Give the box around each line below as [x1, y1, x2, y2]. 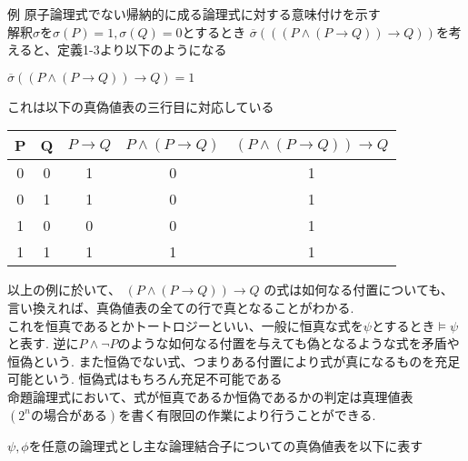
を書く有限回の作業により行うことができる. [118, 405, 376, 424]
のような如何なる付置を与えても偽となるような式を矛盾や [117, 334, 460, 353]
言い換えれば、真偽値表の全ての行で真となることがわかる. [7, 297, 354, 316]
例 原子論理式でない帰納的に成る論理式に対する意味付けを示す [7, 5, 381, 23]
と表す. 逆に [7, 334, 79, 353]
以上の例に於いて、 [7, 280, 121, 299]
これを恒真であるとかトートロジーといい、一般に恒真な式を [7, 316, 363, 335]
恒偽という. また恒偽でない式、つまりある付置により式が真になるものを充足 [7, 351, 461, 370]
